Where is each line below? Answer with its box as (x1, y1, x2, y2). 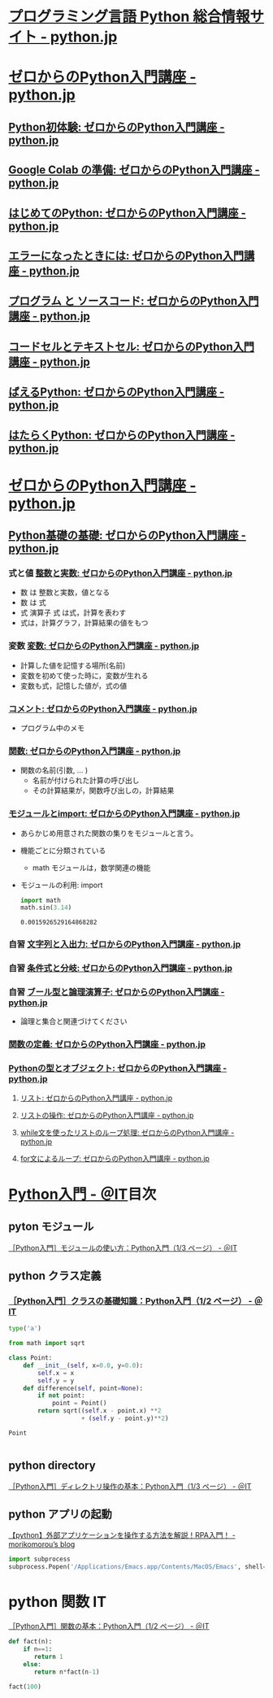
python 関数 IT (8, 1593, 107, 1611)
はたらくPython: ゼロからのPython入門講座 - (8, 428, 236, 442)
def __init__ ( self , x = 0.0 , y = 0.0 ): (23, 1361, 144, 1369)
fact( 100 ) (8, 1683, 42, 1691)
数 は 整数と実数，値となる (19, 587, 110, 598)
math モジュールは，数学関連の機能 (32, 863, 151, 873)
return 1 (33, 1652, 63, 1661)
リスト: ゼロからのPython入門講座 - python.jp (19, 1093, 173, 1103)
